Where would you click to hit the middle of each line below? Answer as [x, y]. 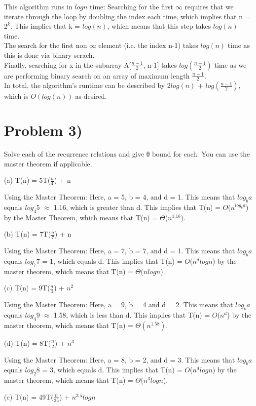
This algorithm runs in [38, 6]
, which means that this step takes [159, 26]
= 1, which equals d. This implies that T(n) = [112, 261]
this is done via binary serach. [49, 55]
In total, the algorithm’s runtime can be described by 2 [87, 85]
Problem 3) [43, 130]
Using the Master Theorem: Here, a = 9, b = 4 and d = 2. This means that [119, 304]
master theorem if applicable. [48, 163]
